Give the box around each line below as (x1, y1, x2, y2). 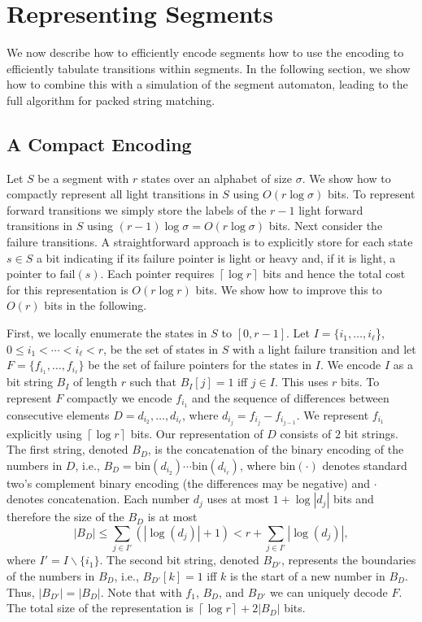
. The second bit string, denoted (99, 551, 259, 568)
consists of (280, 424, 332, 441)
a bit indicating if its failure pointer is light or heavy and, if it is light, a (36, 249, 396, 266)
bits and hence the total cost (263, 265, 406, 282)
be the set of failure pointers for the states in (88, 356, 312, 373)
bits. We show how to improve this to (195, 281, 382, 298)
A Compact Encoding (7, 131, 192, 156)
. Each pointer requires (100, 265, 215, 282)
